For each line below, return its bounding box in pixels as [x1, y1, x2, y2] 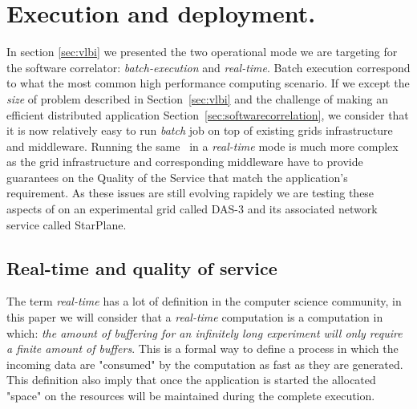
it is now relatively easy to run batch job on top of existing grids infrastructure [6, 122, 393, 139]
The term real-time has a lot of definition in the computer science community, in [6, 293, 402, 310]
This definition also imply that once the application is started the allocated [6, 371, 376, 388]
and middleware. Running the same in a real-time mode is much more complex [6, 137, 399, 154]
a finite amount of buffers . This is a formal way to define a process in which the [6, 340, 399, 357]
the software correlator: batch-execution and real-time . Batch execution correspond [6, 59, 411, 75]
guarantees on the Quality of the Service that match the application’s [6, 168, 348, 185]
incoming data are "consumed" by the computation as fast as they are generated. [6, 355, 403, 372]
